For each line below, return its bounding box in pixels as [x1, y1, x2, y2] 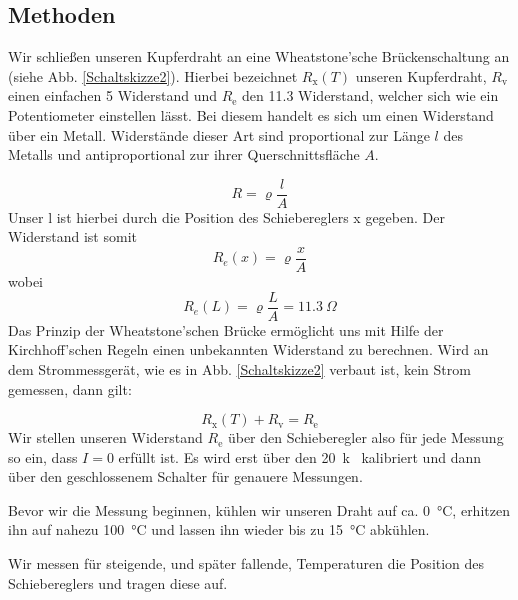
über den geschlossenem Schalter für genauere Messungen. [8, 466, 363, 487]
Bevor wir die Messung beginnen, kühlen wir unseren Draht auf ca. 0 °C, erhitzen [8, 499, 510, 520]
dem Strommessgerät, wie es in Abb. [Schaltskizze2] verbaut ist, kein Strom [8, 358, 471, 379]
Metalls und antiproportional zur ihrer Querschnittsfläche [8, 144, 360, 165]
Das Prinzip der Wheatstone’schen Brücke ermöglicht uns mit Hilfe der [8, 319, 444, 340]
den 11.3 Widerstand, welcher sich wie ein [242, 85, 499, 106]
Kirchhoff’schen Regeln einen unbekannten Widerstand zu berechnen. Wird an [8, 339, 489, 360]
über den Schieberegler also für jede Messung [227, 427, 504, 448]
